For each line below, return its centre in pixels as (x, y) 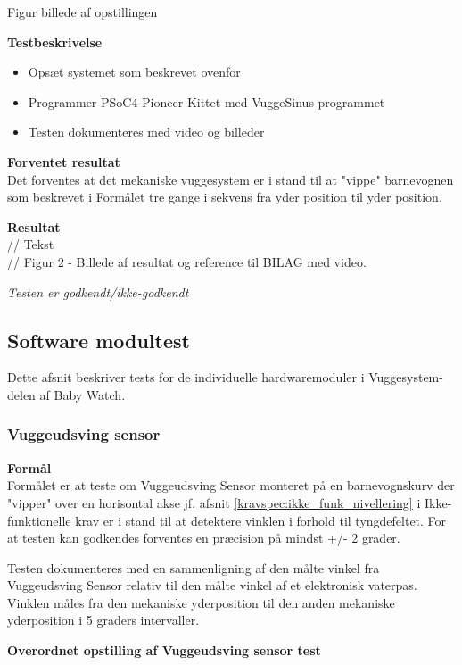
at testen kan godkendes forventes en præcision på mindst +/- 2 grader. (204, 538)
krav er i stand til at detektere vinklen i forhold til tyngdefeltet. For (261, 520)
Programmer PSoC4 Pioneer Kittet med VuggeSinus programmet (206, 101)
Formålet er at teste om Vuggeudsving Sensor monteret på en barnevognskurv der (231, 485)
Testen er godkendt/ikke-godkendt (98, 291)
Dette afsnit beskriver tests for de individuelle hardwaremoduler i (186, 377)
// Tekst (31, 244)
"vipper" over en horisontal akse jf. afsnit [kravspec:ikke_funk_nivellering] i (214, 502)
